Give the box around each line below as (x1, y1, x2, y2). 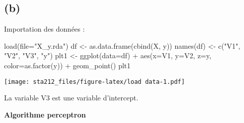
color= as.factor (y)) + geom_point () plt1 (4, 60, 131, 70)
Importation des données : (4, 24, 85, 34)
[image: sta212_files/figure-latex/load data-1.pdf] (4, 78, 185, 85)
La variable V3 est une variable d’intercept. (4, 92, 138, 103)
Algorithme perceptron (4, 109, 86, 119)
